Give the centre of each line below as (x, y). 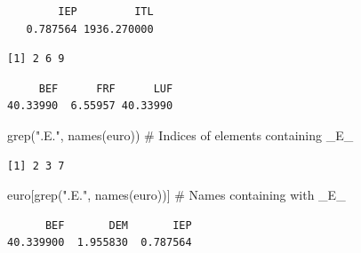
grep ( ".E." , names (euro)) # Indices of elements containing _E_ (180, 134)
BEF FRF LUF (106, 88)
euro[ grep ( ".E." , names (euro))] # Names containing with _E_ (176, 195)
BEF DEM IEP (118, 225)
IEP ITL (106, 12)
